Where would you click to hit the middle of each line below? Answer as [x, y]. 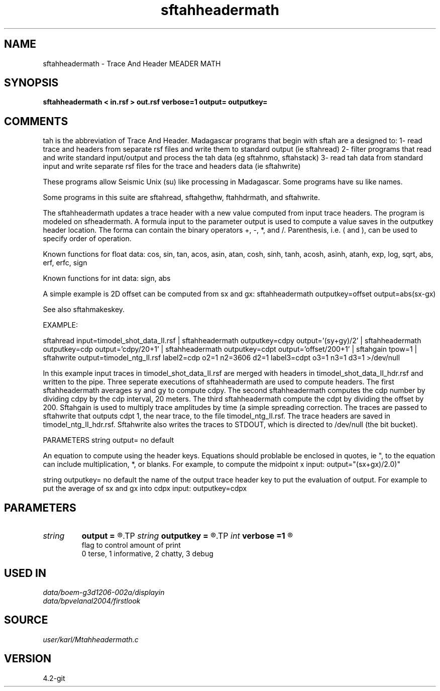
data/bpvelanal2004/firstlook [92, 601]
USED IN [25, 573]
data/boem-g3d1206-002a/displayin [104, 592]
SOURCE [26, 620]
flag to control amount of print [131, 545]
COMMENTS [36, 121]
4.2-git [54, 678]
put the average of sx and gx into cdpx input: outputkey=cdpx [145, 488]
